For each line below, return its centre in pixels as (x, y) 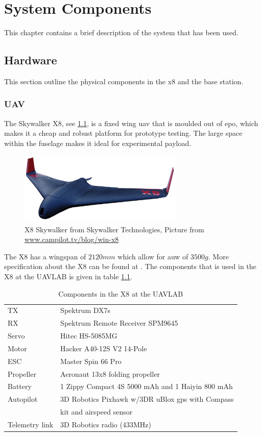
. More (218, 256)
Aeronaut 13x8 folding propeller (110, 373)
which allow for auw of (153, 256)
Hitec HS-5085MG (89, 336)
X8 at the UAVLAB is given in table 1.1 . (68, 276)
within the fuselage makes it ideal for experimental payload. (98, 143)
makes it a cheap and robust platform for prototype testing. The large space (123, 133)
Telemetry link (31, 424)
